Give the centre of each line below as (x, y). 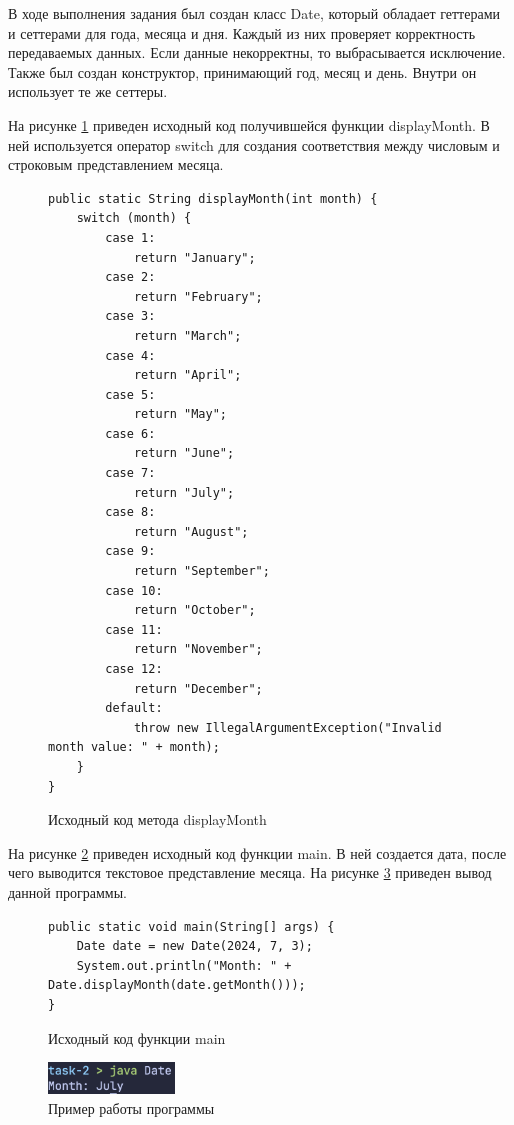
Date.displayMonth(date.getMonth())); (177, 985)
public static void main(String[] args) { (191, 926)
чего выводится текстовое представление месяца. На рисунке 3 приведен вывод (250, 872)
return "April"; (187, 375)
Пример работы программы (131, 1108)
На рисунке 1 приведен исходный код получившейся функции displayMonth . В (249, 124)
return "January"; (194, 257)
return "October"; (194, 610)
